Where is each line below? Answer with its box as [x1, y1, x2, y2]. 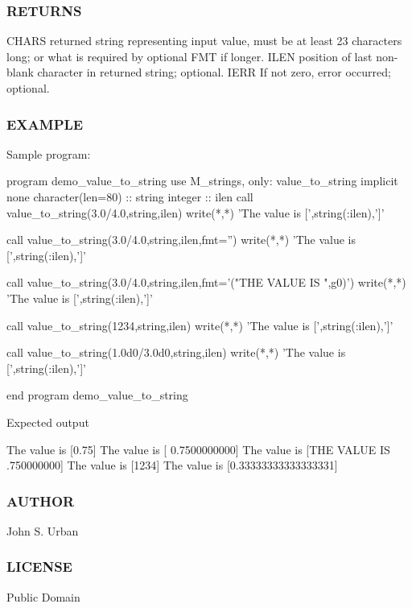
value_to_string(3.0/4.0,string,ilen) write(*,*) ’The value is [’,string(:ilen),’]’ [6, 204, 385, 221]
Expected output [6, 413, 89, 430]
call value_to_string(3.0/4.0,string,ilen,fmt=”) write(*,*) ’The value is [6, 231, 356, 248]
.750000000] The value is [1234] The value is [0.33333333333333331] [6, 457, 338, 474]
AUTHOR [6, 490, 75, 511]
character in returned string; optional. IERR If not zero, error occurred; [37, 64, 391, 81]
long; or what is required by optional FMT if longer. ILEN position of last [6, 48, 373, 64]
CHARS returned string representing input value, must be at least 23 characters [6, 32, 402, 49]
